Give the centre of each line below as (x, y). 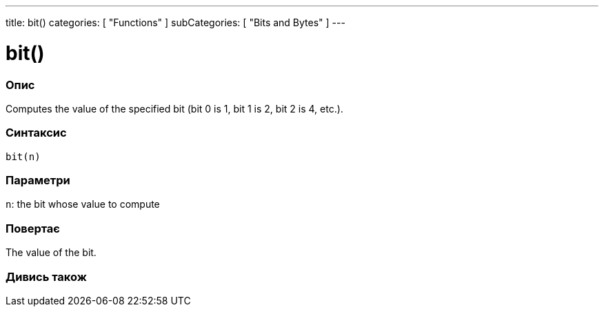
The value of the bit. (51, 253)
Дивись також (46, 276)
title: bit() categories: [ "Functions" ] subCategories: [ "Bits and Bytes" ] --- (175, 22)
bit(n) (23, 156)
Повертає (33, 228)
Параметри (38, 180)
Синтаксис (36, 133)
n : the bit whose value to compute (83, 204)
